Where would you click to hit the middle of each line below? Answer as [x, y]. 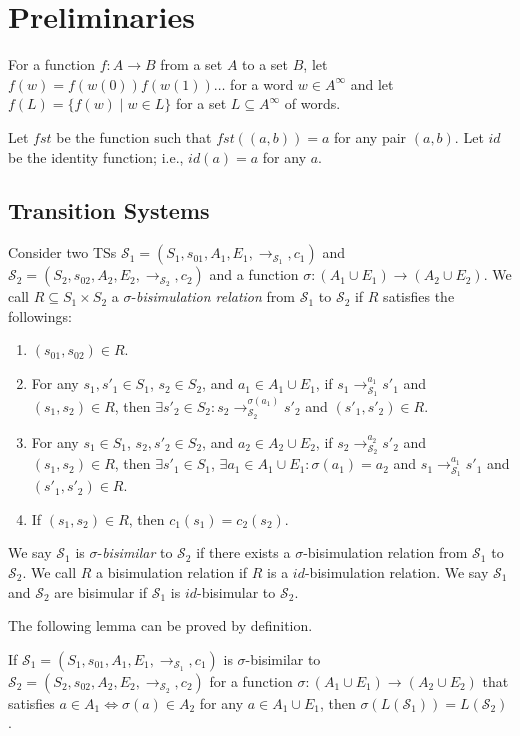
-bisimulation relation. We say [396, 571]
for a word [262, 83]
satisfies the [419, 296]
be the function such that [134, 136]
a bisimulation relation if [172, 571]
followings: [40, 315]
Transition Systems [109, 210]
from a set [191, 64]
